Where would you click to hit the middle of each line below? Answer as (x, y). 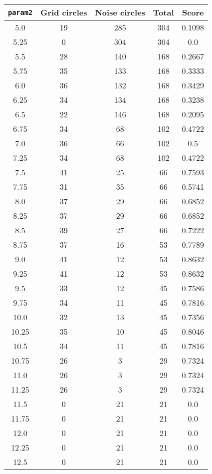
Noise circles (120, 12)
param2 (20, 12)
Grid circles (64, 12)
